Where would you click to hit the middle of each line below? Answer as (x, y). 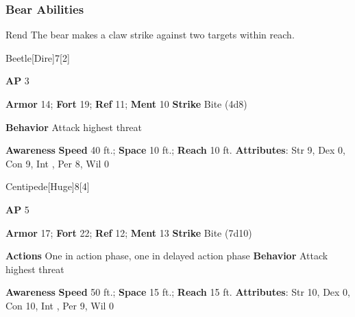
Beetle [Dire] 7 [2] (38, 57)
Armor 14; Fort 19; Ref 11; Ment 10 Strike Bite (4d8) (126, 104)
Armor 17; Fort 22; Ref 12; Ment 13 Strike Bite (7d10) (129, 232)
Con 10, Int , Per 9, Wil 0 (60, 305)
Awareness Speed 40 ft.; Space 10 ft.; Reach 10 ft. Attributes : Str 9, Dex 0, (176, 150)
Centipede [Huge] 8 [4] (48, 186)
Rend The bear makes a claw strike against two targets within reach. (150, 35)
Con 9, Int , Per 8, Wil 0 (58, 163)
